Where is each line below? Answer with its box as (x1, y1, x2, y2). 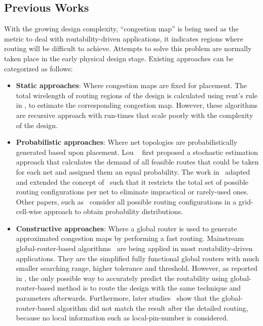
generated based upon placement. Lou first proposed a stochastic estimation (16, 146, 258, 157)
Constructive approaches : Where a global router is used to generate (16, 223, 237, 233)
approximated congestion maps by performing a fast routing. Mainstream (16, 233, 244, 243)
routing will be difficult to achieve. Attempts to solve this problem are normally (4, 43, 252, 54)
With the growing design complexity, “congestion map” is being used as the (4, 23, 239, 34)
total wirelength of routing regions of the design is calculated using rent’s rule (16, 90, 258, 100)
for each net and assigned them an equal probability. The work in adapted (16, 166, 250, 177)
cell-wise (16, 206, 42, 217)
